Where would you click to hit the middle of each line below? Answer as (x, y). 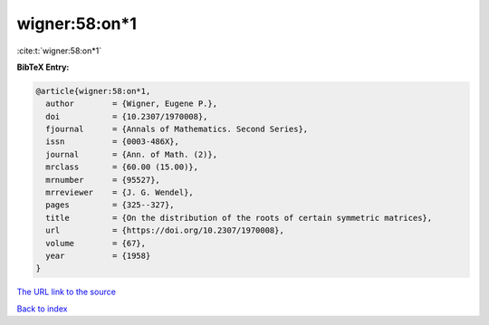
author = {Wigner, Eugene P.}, (131, 104)
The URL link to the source (67, 292)
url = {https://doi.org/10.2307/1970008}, (165, 230)
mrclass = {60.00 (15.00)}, (122, 167)
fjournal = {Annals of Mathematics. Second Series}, (177, 129)
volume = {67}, (96, 243)
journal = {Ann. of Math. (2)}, (131, 154)
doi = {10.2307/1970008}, (127, 116)
